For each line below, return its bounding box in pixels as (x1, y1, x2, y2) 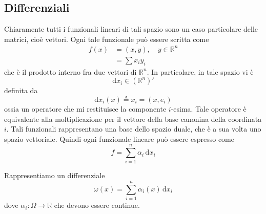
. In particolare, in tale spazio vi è (147, 66, 254, 77)
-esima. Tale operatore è (171, 103, 247, 114)
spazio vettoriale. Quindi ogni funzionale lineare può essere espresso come (4, 133, 234, 144)
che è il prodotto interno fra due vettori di (4, 66, 137, 77)
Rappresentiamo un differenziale (4, 170, 105, 181)
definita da (4, 85, 38, 96)
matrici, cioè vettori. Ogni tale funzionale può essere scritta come (4, 33, 209, 44)
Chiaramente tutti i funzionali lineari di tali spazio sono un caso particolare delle (4, 24, 258, 34)
